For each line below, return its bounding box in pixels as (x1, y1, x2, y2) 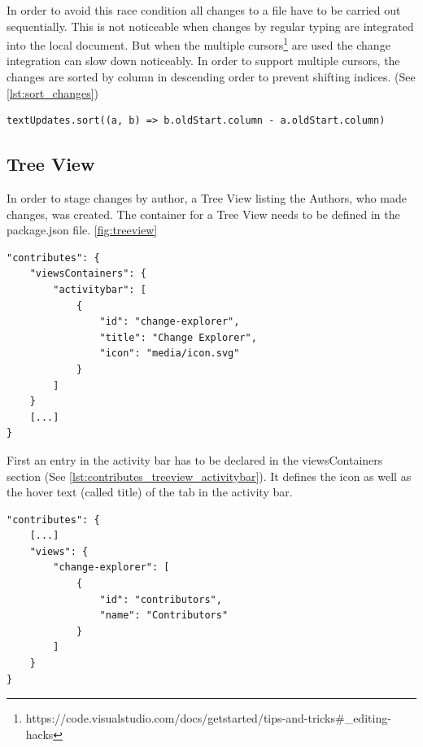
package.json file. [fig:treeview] (7, 221, 158, 238)
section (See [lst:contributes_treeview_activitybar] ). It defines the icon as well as (7, 467, 412, 484)
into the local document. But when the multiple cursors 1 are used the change (7, 34, 390, 53)
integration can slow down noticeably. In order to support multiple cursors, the (7, 52, 400, 69)
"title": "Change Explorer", (99, 331, 257, 343)
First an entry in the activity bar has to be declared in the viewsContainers (7, 451, 383, 468)
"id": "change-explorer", (99, 316, 240, 328)
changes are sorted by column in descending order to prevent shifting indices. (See (7, 68, 416, 85)
